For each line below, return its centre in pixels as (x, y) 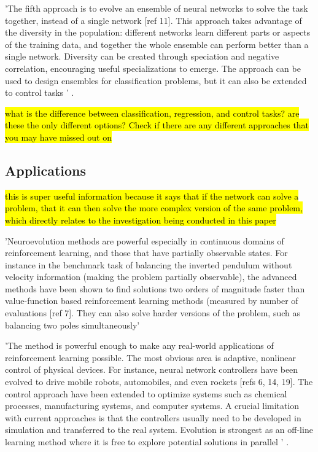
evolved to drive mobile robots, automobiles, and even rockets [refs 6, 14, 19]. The (159, 382)
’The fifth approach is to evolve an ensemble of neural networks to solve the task (157, 8)
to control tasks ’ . (40, 92)
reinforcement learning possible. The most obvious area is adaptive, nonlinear (150, 357)
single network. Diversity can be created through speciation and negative (142, 56)
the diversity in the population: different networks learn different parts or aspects (158, 32)
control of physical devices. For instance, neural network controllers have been (152, 369)
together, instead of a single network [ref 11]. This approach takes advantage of (153, 20)
